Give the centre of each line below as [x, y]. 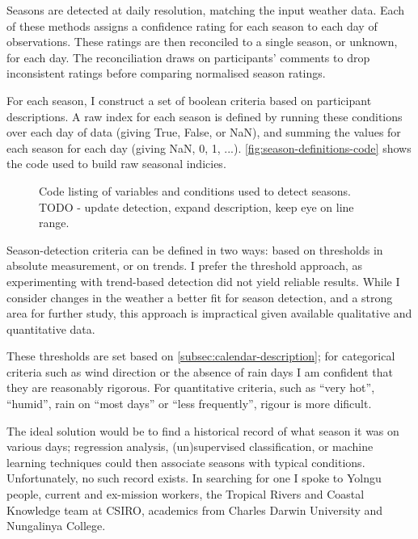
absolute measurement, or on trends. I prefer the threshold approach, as [185, 265]
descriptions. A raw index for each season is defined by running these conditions [205, 116]
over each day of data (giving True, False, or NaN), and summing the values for [204, 132]
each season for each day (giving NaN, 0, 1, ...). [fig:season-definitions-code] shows [209, 147]
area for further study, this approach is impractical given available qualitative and [209, 313]
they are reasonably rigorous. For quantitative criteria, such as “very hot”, [191, 387]
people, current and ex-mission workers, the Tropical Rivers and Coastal [186, 494]
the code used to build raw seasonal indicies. [116, 164]
